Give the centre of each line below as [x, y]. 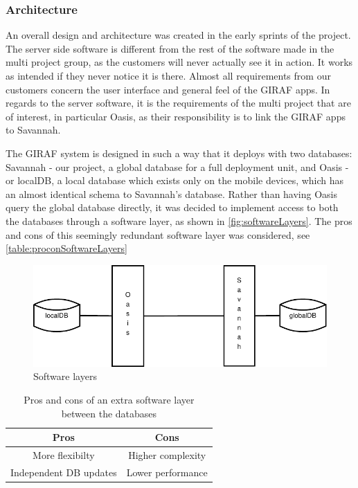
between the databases [109, 413]
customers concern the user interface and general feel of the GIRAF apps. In [168, 89]
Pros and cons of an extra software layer [109, 400]
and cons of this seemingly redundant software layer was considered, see [158, 234]
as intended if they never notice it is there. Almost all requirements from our [168, 75]
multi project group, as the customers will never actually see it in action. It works [179, 62]
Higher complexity [167, 455]
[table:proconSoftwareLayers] [66, 248]
